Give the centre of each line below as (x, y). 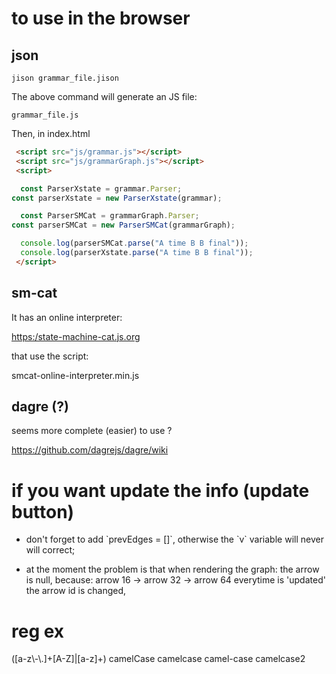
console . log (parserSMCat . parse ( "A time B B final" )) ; (134, 243)
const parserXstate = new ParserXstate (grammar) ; (117, 198)
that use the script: (50, 356)
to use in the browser (101, 18)
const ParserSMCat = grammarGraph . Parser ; (110, 216)
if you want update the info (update (160, 490)
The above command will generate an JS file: (104, 96)
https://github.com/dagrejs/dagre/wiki (90, 450)
